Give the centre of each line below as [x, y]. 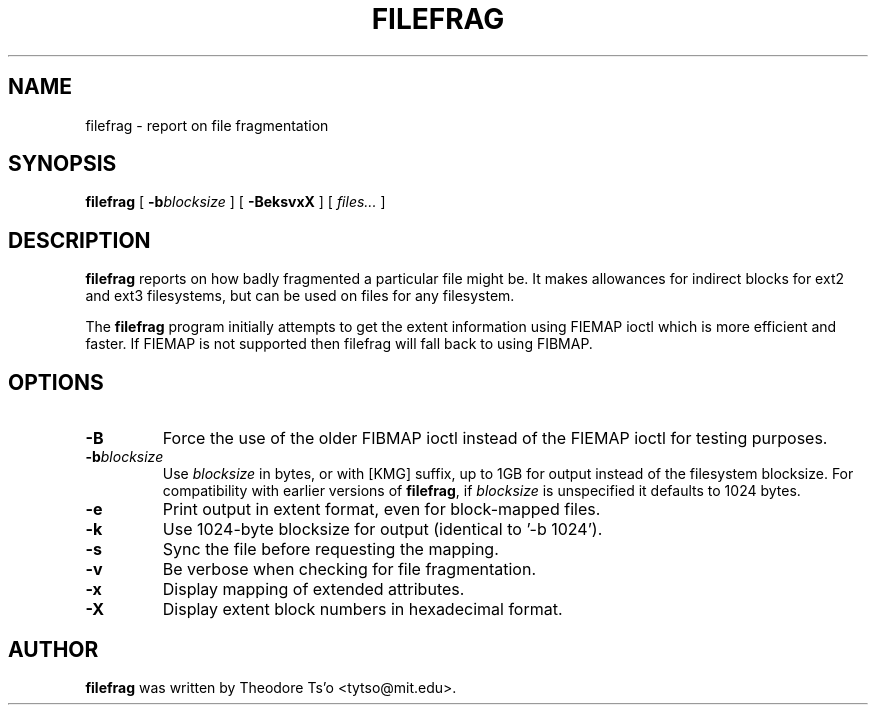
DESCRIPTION [79, 240]
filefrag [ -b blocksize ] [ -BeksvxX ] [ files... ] [235, 202]
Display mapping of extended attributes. [313, 589]
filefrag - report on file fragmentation [207, 125]
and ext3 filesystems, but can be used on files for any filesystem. [300, 296]
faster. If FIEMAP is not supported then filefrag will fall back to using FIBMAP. [339, 344]
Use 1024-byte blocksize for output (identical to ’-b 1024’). [382, 529]
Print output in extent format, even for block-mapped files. [381, 509]
